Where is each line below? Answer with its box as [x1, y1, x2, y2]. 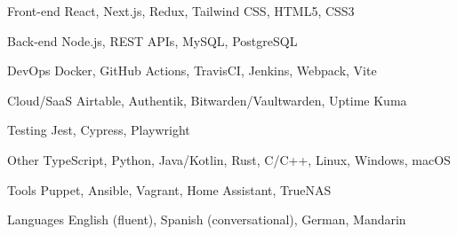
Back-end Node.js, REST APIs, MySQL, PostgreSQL [7, 31, 298, 50]
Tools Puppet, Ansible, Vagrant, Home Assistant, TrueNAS [7, 180, 332, 199]
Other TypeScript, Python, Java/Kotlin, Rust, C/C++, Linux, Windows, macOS [7, 150, 451, 168]
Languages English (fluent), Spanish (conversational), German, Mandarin [7, 210, 406, 229]
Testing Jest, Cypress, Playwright [7, 121, 190, 139]
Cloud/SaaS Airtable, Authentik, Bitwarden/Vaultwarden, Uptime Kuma [7, 90, 407, 109]
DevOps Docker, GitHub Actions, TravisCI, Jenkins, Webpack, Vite [7, 61, 377, 80]
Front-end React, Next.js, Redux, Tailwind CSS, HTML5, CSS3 [7, 2, 355, 20]
